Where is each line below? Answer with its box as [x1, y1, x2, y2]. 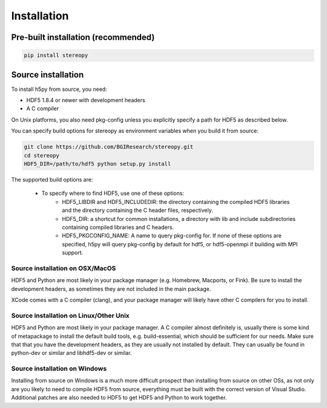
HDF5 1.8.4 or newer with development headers [26, 97, 145, 104]
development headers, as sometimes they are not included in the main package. [11, 285, 211, 292]
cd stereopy [24, 152, 60, 159]
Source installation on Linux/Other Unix [11, 311, 130, 320]
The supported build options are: [11, 176, 93, 183]
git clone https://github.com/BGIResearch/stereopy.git [24, 143, 194, 151]
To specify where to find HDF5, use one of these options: [41, 189, 185, 197]
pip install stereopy [24, 52, 88, 59]
